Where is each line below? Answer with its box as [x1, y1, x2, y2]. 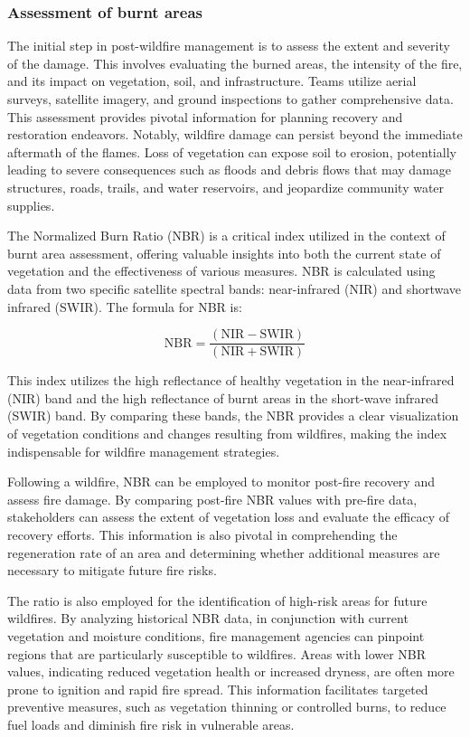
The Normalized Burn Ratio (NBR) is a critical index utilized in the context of [7, 226, 446, 245]
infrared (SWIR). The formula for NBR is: [7, 297, 242, 316]
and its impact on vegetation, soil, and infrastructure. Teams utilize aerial [7, 71, 417, 90]
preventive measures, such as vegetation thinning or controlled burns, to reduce [7, 697, 446, 716]
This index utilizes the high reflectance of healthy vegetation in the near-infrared [7, 371, 455, 390]
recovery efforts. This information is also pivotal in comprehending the [7, 524, 398, 543]
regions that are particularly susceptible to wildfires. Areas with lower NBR [7, 644, 427, 663]
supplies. [7, 195, 55, 214]
